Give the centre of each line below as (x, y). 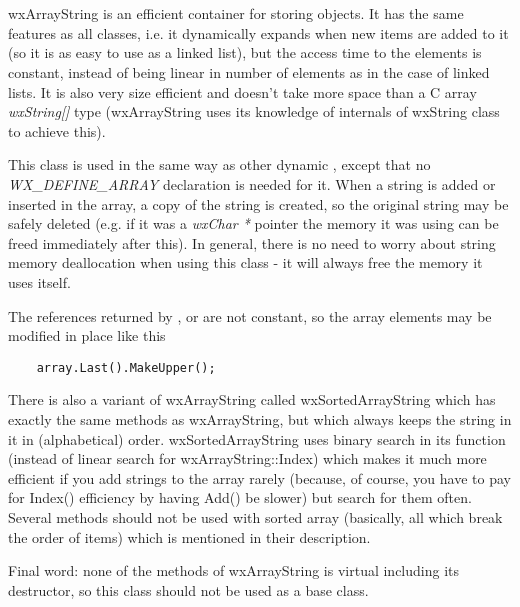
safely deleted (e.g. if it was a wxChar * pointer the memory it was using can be (253, 223)
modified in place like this (87, 335)
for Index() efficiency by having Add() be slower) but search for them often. (240, 497)
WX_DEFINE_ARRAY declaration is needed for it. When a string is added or (252, 183)
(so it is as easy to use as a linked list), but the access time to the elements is (245, 52)
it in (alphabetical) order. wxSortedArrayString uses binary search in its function (257, 438)
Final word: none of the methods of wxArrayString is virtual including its (234, 570)
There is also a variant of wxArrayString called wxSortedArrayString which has (252, 399)
